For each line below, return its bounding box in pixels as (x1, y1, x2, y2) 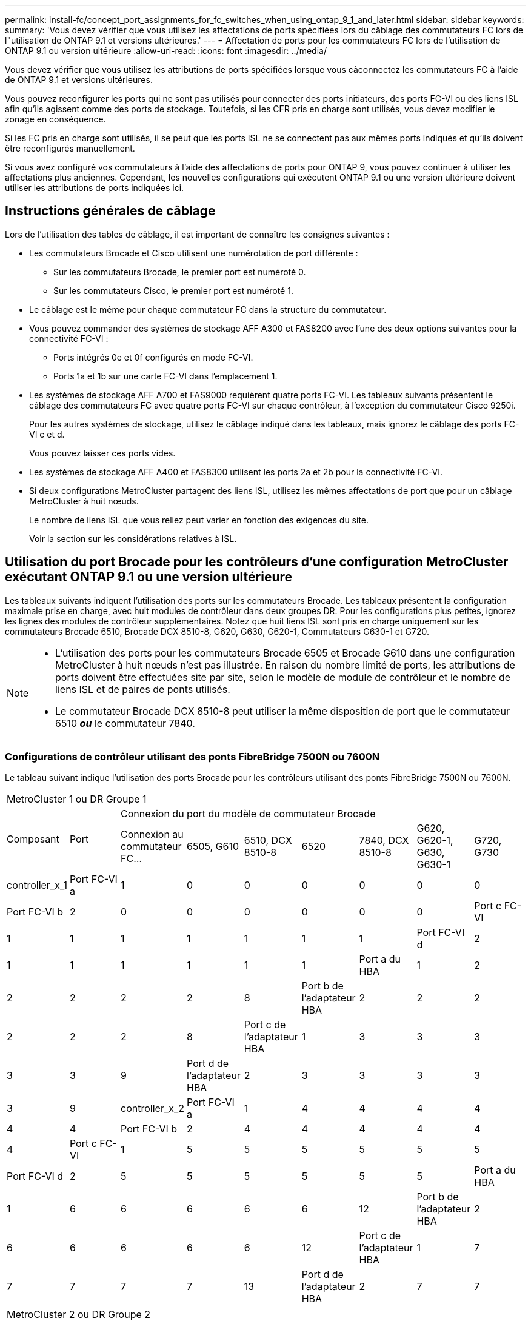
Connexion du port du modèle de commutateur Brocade (121, 807, 376, 820)
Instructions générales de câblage (5, 203, 216, 219)
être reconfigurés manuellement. (5, 143, 135, 153)
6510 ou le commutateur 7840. (55, 717, 195, 729)
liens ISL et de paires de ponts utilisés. (55, 683, 230, 695)
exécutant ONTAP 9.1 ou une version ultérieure (5, 569, 293, 585)
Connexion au (121, 828, 184, 841)
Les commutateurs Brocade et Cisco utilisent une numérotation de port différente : (29, 247, 358, 258)
